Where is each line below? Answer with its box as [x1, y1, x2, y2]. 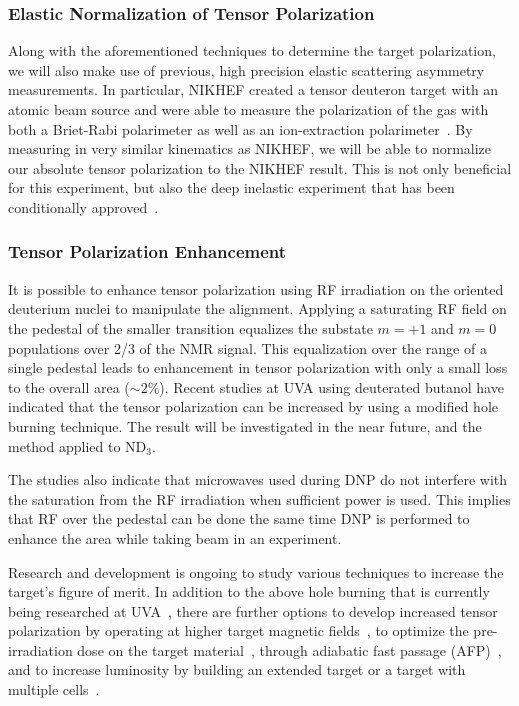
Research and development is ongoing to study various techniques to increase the [8, 561, 504, 582]
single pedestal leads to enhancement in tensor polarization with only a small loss [8, 357, 508, 378]
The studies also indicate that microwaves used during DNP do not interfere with [8, 469, 508, 490]
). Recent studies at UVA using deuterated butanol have [159, 376, 504, 397]
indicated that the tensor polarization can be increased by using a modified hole [8, 396, 498, 417]
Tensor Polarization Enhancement [8, 239, 287, 264]
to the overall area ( [8, 376, 130, 397]
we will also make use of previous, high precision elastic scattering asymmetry [8, 59, 485, 80]
